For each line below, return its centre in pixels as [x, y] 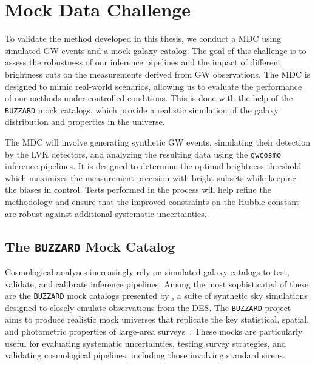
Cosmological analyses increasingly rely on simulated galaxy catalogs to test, [147, 271]
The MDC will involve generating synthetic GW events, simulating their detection [158, 142]
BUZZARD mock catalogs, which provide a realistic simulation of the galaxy [142, 109]
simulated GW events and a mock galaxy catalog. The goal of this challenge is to [156, 50]
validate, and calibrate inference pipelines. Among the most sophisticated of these [157, 283]
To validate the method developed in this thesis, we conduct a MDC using [143, 39]
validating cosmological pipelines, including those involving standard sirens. [145, 355]
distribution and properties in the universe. [85, 122]
